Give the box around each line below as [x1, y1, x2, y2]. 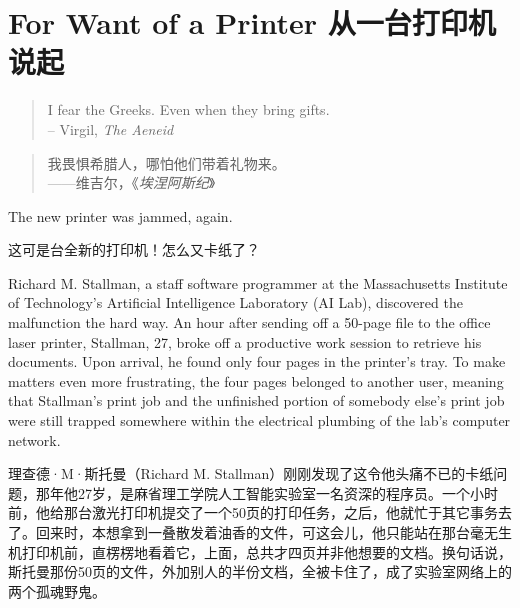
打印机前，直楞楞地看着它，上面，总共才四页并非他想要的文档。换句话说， [21, 541, 512, 562]
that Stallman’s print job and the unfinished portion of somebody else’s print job [8, 390, 505, 411]
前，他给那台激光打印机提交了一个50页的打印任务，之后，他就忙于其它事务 [8, 502, 498, 523]
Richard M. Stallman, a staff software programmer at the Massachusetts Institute [8, 272, 508, 293]
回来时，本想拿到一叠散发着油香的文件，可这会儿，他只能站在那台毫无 [35, 522, 498, 542]
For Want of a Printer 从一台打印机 [8, 2, 496, 43]
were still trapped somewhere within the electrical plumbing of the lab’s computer [8, 410, 511, 431]
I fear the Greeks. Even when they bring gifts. [47, 99, 330, 120]
